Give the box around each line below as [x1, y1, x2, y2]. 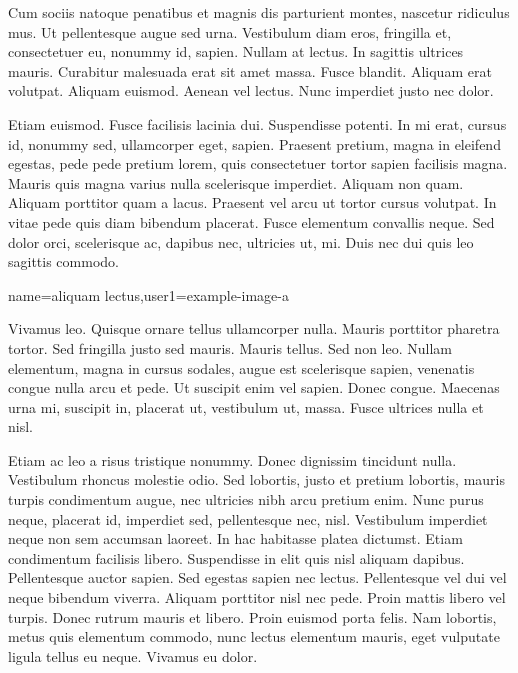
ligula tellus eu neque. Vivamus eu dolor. [8, 645, 258, 666]
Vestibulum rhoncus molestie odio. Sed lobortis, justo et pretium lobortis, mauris [8, 469, 505, 490]
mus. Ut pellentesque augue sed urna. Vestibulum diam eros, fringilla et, [8, 21, 452, 42]
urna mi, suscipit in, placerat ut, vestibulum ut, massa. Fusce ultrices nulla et [8, 396, 484, 417]
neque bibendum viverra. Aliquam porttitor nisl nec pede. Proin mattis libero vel [8, 587, 506, 608]
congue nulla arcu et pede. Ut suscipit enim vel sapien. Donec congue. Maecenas [8, 377, 500, 398]
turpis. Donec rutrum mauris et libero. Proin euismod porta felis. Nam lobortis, [8, 606, 497, 627]
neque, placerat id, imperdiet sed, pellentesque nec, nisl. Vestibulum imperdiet [8, 508, 488, 529]
